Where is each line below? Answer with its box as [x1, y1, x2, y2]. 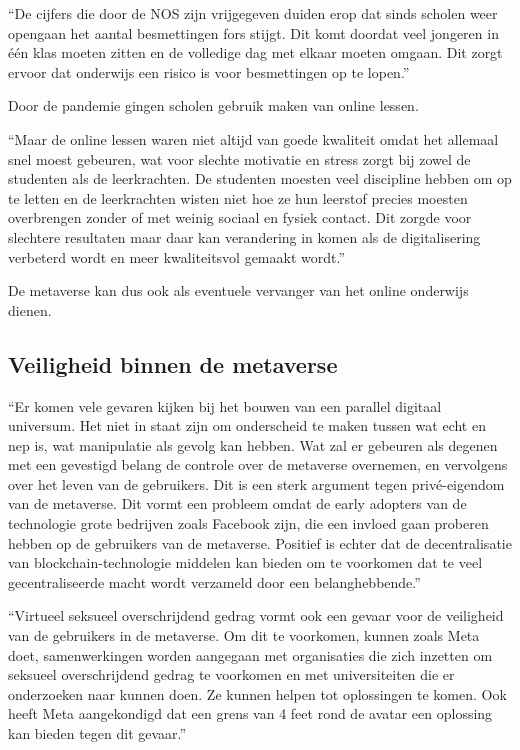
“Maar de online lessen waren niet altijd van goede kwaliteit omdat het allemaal [8, 128, 499, 149]
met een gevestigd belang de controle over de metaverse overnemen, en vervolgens [8, 454, 508, 475]
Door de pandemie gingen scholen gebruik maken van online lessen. [8, 95, 419, 116]
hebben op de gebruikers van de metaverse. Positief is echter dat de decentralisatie [8, 532, 512, 553]
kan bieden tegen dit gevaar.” [8, 723, 187, 744]
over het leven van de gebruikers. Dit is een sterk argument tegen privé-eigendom [8, 473, 505, 494]
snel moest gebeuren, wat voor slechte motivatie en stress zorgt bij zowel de [8, 148, 471, 169]
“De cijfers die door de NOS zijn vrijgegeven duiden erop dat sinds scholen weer [8, 3, 498, 23]
